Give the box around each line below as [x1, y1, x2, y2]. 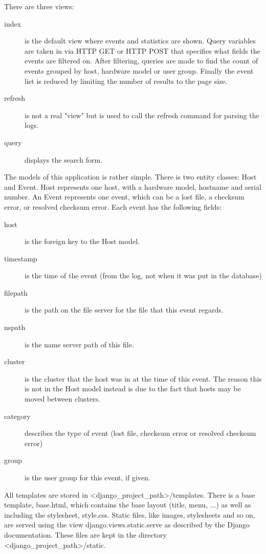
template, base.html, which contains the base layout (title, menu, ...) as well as [4, 499, 251, 510]
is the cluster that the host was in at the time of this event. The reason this [25, 373, 262, 384]
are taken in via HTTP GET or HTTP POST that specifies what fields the [25, 45, 260, 56]
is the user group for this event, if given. [25, 472, 150, 482]
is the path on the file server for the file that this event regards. [25, 304, 224, 315]
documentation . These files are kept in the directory [4, 529, 167, 540]
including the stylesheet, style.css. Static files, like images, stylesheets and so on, [4, 509, 255, 520]
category [4, 410, 31, 421]
